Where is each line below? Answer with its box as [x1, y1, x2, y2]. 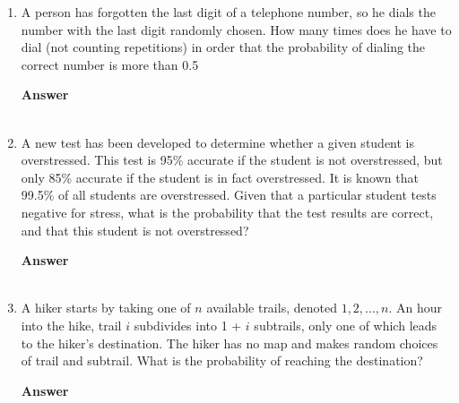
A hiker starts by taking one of [21, 298, 191, 317]
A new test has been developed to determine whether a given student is [21, 133, 415, 151]
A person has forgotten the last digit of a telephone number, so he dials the [21, 3, 436, 21]
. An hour [388, 298, 443, 317]
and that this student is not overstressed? [21, 220, 249, 239]
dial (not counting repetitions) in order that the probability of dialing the [21, 38, 426, 56]
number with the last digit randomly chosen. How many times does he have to [21, 20, 452, 39]
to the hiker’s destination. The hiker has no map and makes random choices [21, 333, 438, 352]
